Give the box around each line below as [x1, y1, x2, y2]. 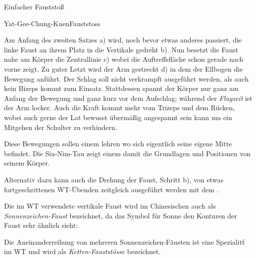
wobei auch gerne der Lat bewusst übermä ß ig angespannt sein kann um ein [4, 112, 232, 122]
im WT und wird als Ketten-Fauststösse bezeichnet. [4, 246, 161, 257]
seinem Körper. [4, 158, 50, 168]
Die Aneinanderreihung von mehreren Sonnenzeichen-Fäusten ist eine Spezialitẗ [4, 236, 245, 247]
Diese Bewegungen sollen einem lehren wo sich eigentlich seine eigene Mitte [4, 138, 232, 149]
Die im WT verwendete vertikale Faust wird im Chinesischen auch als [4, 201, 216, 211]
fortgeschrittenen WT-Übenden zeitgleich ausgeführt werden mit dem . [4, 184, 219, 194]
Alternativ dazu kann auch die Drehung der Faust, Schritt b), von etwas [4, 174, 223, 184]
